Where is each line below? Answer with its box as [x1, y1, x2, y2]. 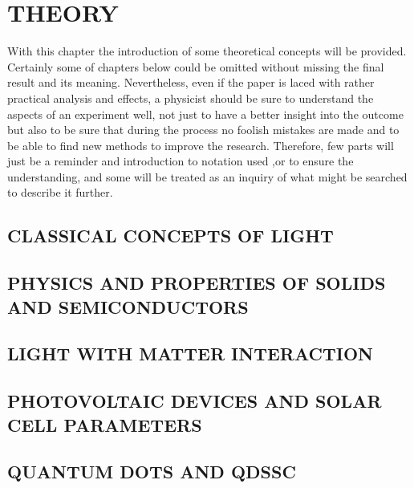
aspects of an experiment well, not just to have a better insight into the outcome [7, 105, 404, 122]
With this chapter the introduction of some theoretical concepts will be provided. [7, 43, 407, 59]
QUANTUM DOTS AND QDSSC [7, 459, 296, 484]
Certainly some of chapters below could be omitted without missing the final [7, 58, 384, 75]
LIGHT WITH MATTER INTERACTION [7, 341, 373, 366]
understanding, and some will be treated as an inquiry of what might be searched [7, 168, 408, 185]
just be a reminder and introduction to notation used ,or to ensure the [7, 152, 354, 169]
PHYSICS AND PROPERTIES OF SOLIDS [7, 270, 386, 295]
